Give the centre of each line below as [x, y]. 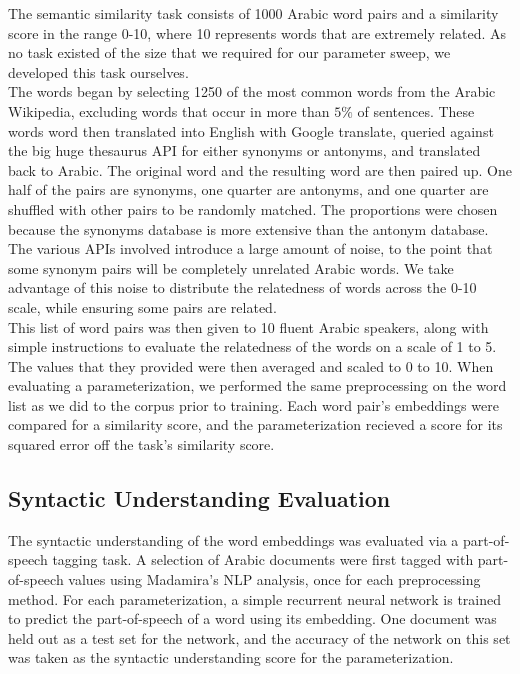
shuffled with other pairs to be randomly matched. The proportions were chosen [253, 208]
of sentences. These [416, 110]
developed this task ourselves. [98, 71]
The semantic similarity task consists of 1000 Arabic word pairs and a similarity [253, 13]
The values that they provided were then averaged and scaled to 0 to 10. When [251, 365]
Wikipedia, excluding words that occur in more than [169, 110]
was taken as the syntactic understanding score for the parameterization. [231, 657]
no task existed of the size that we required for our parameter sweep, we [229, 52]
